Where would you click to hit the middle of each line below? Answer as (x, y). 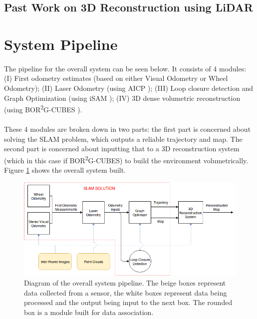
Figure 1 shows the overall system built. (65, 170)
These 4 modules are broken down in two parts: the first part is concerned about (128, 129)
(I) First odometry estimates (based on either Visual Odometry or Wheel (116, 78)
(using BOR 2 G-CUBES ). (43, 109)
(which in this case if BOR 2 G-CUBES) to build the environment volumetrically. (126, 159)
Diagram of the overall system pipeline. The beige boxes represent (125, 283)
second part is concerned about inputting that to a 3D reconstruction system (122, 149)
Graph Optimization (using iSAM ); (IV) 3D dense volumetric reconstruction (122, 98)
